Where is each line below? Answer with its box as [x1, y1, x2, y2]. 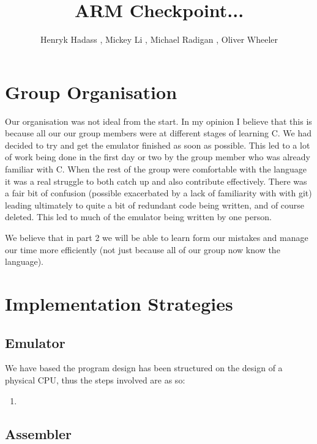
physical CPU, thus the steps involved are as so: [5, 373, 185, 386]
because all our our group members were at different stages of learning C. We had [5, 127, 312, 139]
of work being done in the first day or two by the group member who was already [5, 150, 310, 163]
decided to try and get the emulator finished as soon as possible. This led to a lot [5, 138, 310, 151]
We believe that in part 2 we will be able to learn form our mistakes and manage [5, 231, 308, 243]
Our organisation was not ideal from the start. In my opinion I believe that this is [5, 114, 312, 127]
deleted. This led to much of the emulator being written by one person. [5, 210, 272, 223]
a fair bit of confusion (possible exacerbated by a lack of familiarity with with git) [5, 187, 312, 199]
